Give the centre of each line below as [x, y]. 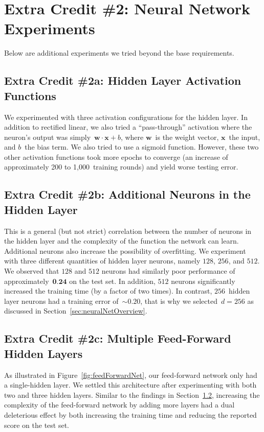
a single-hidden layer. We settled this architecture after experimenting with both [130, 385]
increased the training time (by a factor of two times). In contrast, [108, 291]
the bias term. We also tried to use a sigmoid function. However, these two [142, 147]
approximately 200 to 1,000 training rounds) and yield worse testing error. [121, 167]
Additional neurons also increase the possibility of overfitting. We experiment [125, 250]
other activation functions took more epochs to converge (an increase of [116, 157]
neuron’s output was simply [48, 137]
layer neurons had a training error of [61, 301]
